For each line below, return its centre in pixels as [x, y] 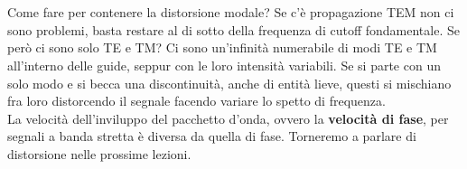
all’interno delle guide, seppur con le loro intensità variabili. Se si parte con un [224, 65]
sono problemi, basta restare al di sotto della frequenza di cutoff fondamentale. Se [233, 29]
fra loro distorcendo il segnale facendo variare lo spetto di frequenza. [196, 101]
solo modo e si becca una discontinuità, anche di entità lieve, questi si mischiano [229, 83]
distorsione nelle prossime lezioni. [99, 153]
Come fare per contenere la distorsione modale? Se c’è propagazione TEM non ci [231, 12]
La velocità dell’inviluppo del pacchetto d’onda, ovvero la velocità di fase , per [228, 118]
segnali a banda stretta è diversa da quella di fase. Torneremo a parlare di [212, 136]
